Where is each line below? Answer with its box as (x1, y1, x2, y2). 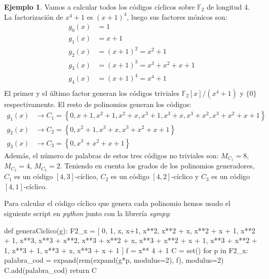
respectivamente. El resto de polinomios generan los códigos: (4, 98, 191, 109)
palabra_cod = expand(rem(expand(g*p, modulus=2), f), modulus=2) (4, 255, 224, 265)
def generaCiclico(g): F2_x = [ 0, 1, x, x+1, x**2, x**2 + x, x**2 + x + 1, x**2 (4, 225, 255, 235)
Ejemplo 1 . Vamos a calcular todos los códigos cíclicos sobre (4, 2, 195, 12)
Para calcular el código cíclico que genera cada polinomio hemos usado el (4, 198, 230, 208)
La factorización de (4, 11, 63, 22)
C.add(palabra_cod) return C (4, 265, 97, 275)
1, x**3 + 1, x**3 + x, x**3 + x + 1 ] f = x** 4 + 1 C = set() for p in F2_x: (4, 245, 248, 255)
